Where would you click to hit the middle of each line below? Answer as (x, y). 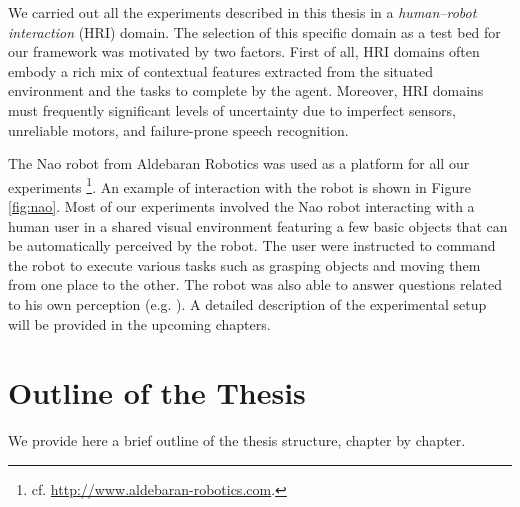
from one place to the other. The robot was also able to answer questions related (255, 284)
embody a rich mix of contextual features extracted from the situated (220, 70)
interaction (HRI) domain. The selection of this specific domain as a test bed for (254, 31)
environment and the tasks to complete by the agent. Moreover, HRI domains (246, 90)
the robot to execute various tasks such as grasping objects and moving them (244, 264)
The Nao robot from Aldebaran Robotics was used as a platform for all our (239, 163)
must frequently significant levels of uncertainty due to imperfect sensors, (232, 109)
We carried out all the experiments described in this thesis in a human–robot (242, 12)
